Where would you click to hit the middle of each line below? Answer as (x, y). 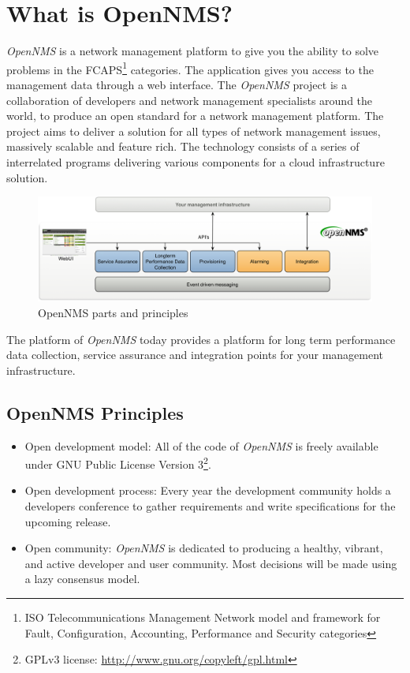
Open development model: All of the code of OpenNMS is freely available (201, 445)
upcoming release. (68, 521)
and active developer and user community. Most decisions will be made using (211, 563)
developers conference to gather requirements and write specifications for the (210, 506)
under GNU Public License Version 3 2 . (118, 463)
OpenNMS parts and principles (113, 313)
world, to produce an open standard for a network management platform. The (195, 116)
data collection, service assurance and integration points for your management (195, 355)
